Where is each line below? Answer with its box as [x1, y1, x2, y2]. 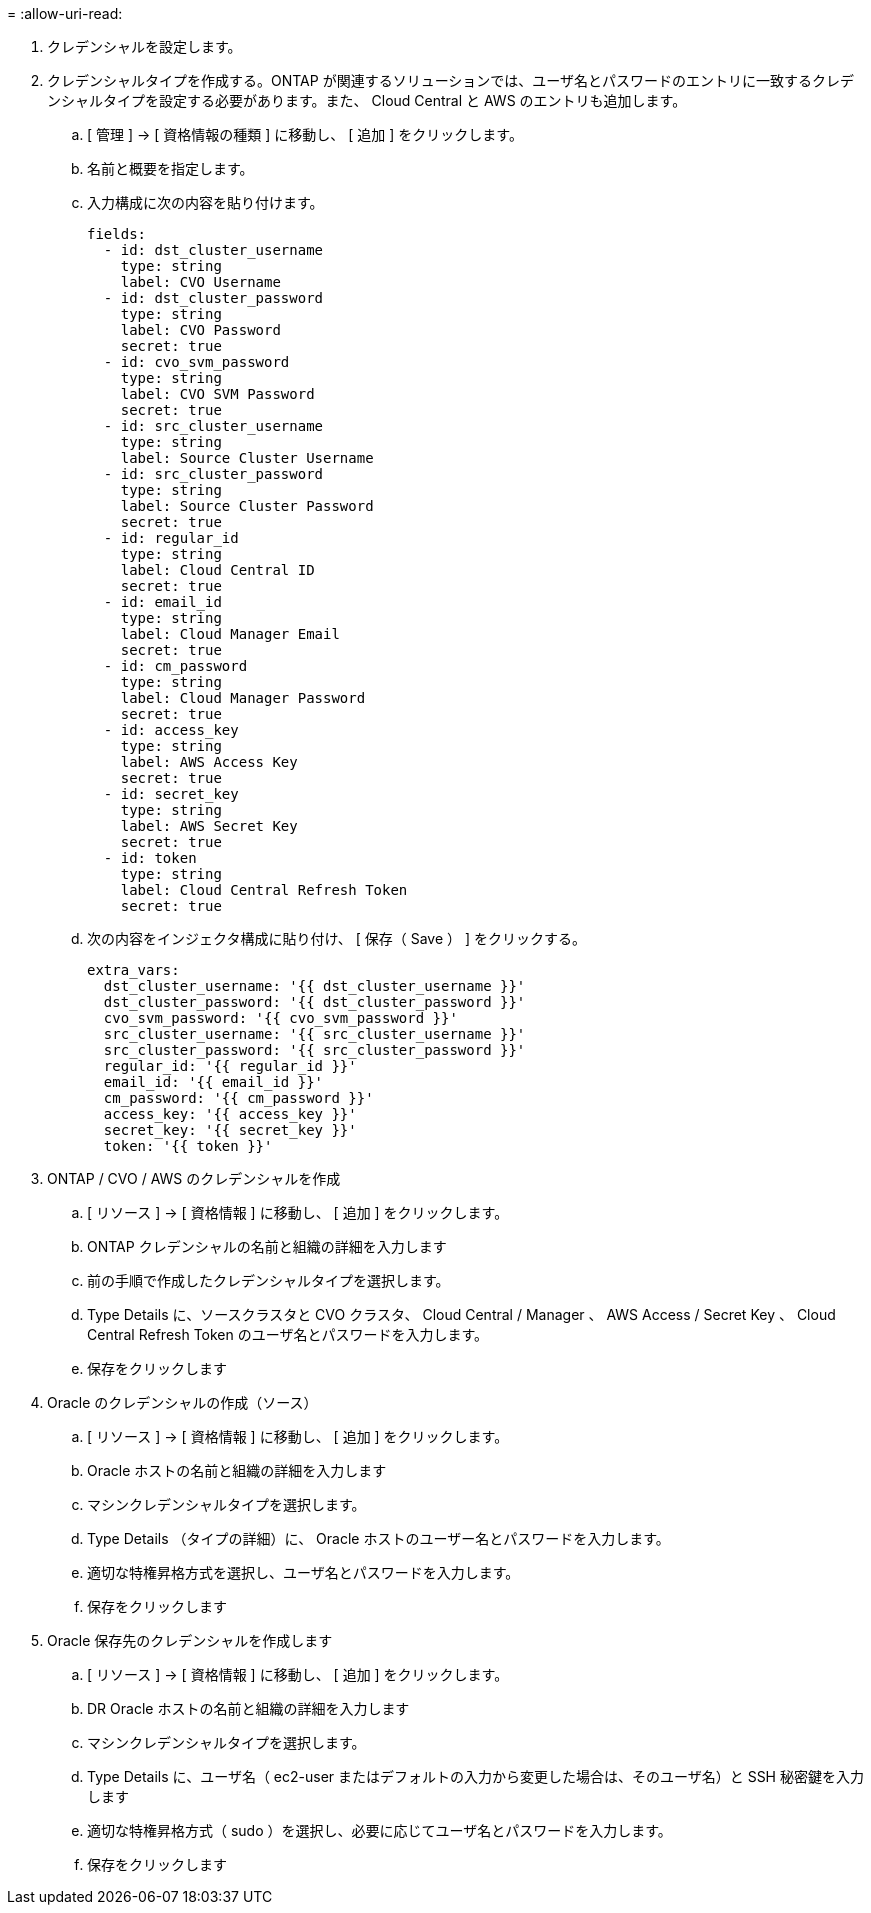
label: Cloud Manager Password [120, 690, 366, 706]
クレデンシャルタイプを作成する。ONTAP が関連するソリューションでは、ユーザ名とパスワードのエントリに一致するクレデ [47, 72, 855, 89]
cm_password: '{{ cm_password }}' [103, 1090, 374, 1106]
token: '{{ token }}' [103, 1138, 273, 1154]
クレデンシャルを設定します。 [47, 38, 242, 55]
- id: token [103, 850, 197, 866]
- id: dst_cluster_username [103, 242, 324, 258]
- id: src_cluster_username [103, 418, 324, 434]
